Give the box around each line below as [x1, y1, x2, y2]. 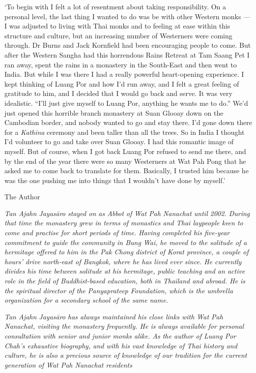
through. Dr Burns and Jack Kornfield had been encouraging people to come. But [4, 40, 251, 50]
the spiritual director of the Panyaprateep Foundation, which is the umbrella [4, 285, 233, 295]
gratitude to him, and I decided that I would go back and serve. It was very [4, 88, 232, 98]
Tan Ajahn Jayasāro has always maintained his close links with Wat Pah [4, 311, 223, 321]
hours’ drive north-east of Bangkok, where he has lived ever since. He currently [4, 256, 242, 266]
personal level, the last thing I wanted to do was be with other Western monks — [4, 11, 251, 21]
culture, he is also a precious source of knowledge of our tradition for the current [4, 350, 247, 360]
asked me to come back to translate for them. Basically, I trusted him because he [4, 165, 249, 176]
